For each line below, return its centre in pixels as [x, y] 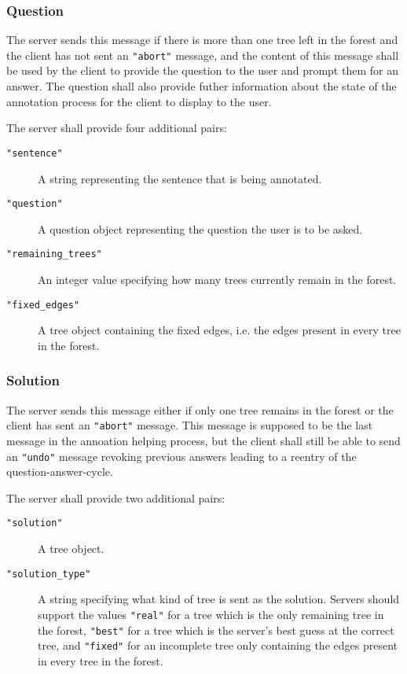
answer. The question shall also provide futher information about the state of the [202, 86]
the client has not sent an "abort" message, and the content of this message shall [203, 55]
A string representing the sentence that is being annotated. [180, 178]
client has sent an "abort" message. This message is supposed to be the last [190, 425]
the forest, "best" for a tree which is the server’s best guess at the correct [216, 630]
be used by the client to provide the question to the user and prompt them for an [202, 70]
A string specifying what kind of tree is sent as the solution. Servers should [219, 599]
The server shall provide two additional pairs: [116, 497]
